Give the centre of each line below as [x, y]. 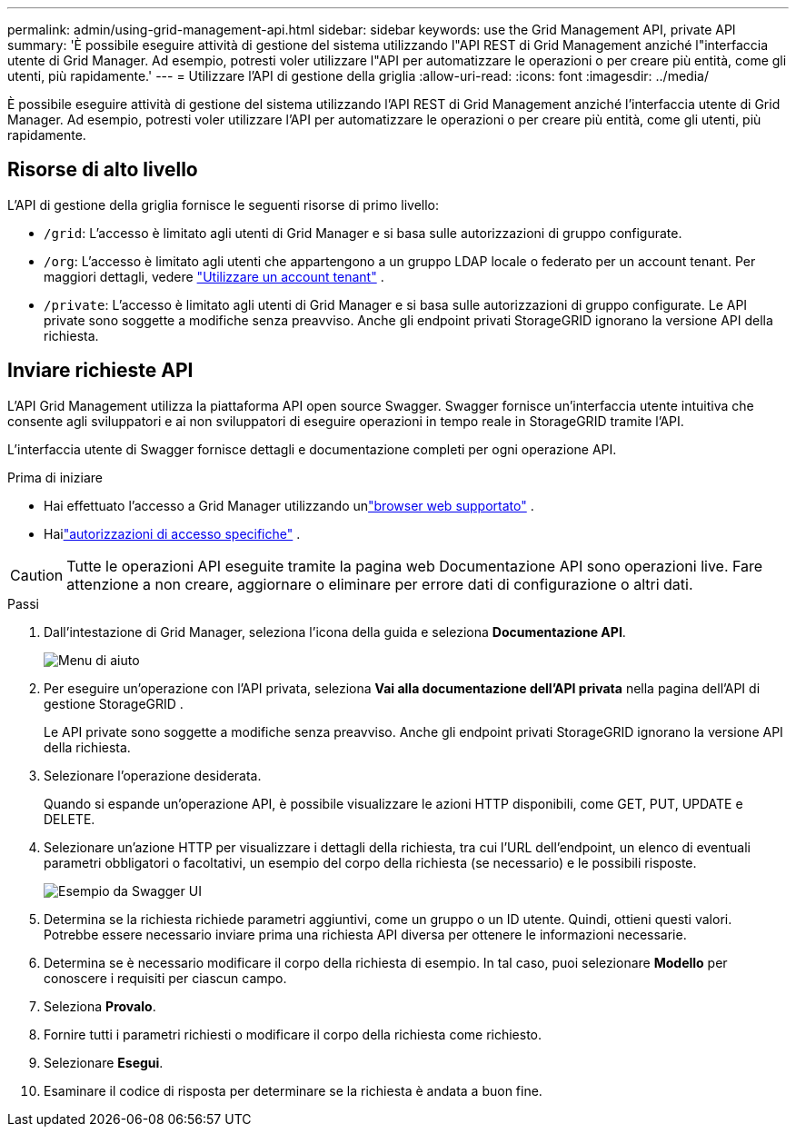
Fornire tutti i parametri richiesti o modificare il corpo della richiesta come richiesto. [293, 1034]
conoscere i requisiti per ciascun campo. [165, 978]
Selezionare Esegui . [104, 1062]
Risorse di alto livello [103, 170]
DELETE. [70, 819]
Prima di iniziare [55, 477]
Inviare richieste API [100, 371]
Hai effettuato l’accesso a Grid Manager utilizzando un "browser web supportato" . [289, 505]
